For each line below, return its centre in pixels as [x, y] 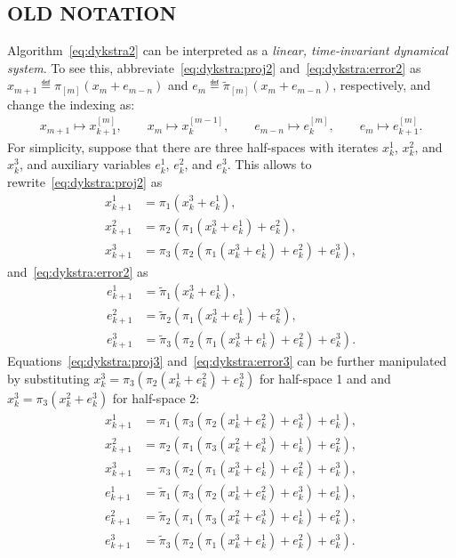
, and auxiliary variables [85, 164]
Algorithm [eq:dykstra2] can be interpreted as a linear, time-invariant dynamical [228, 50]
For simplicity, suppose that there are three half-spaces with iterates [193, 146]
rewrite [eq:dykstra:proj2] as [85, 181]
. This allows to [269, 164]
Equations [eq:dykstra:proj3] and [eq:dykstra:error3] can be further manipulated [227, 361]
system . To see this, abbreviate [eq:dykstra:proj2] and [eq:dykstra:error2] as [214, 67]
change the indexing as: [71, 104]
